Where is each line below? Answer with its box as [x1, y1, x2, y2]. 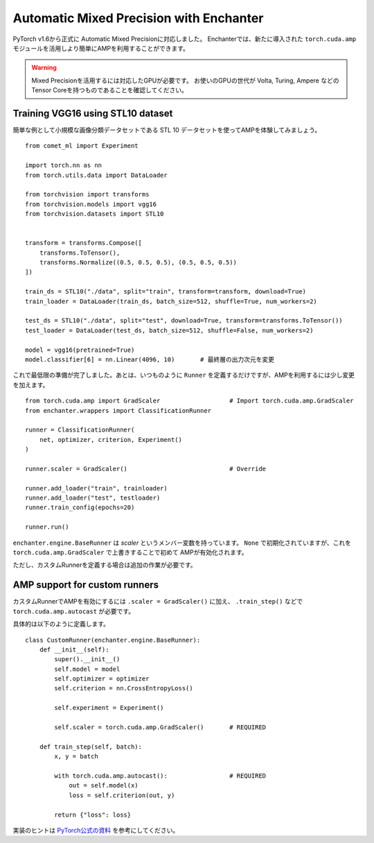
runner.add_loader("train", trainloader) [25, 484, 168, 492]
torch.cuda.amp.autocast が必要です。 [12, 607, 135, 615]
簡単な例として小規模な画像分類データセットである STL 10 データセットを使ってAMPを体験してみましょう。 [12, 126, 321, 135]
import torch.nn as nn [25, 162, 103, 169]
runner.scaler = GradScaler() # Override [25, 465, 267, 472]
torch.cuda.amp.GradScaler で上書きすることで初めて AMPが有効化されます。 [12, 548, 249, 556]
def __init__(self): [39, 645, 109, 654]
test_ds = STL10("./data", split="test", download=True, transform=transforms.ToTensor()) [25, 316, 343, 325]
